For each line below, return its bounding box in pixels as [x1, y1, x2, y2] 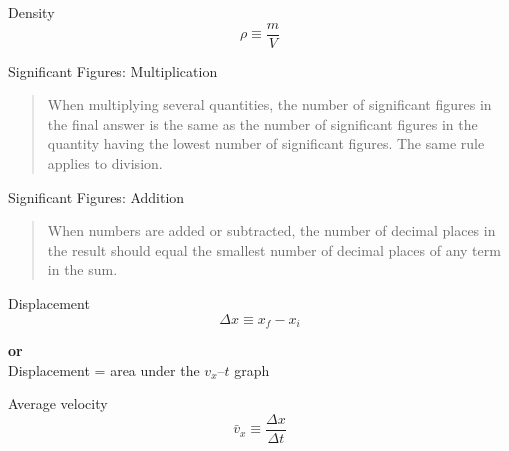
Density [8, 2, 55, 22]
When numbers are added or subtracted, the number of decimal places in [47, 220, 496, 241]
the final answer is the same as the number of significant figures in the [47, 113, 478, 134]
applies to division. [47, 153, 163, 174]
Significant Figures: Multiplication [8, 60, 218, 81]
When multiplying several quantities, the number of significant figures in [47, 94, 492, 115]
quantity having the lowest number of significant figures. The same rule [47, 133, 485, 154]
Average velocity [8, 393, 108, 414]
